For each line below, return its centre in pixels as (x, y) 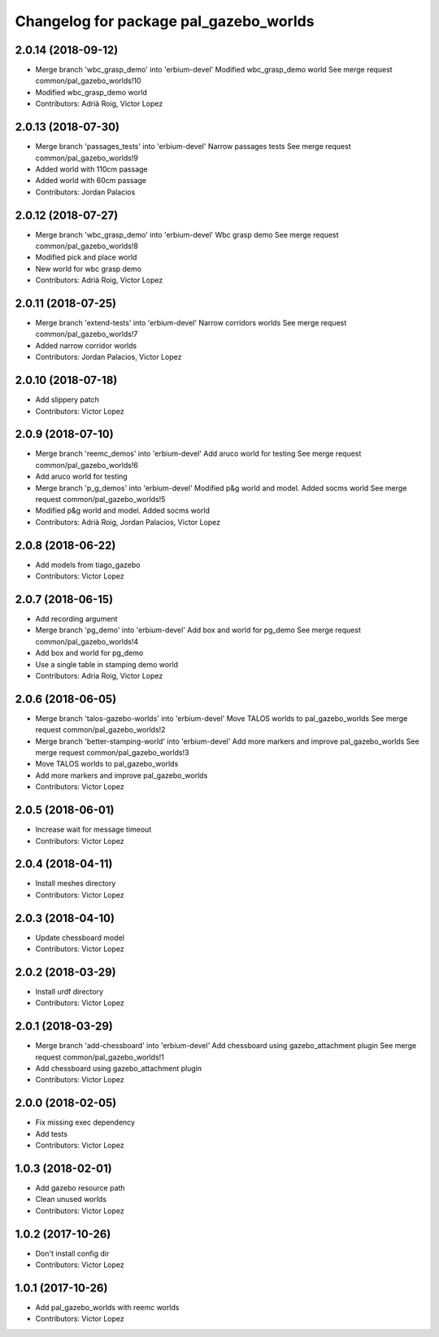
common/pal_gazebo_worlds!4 (87, 641)
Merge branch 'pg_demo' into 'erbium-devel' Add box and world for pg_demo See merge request (198, 630)
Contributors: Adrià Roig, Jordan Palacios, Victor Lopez (128, 522)
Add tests (52, 1134)
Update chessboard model (80, 937)
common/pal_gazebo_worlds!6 (87, 465)
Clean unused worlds (71, 1199)
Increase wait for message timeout (93, 829)
